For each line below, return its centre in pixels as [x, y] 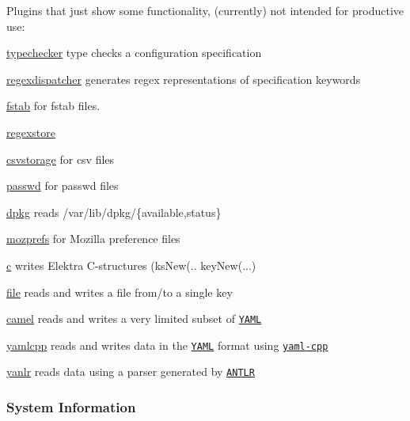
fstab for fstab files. [53, 106]
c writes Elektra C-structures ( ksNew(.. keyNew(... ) [131, 265]
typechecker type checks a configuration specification [134, 53]
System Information [71, 407]
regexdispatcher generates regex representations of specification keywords [184, 79]
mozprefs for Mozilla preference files [93, 239]
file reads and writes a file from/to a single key [120, 292]
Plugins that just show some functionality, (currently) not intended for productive [205, 10]
